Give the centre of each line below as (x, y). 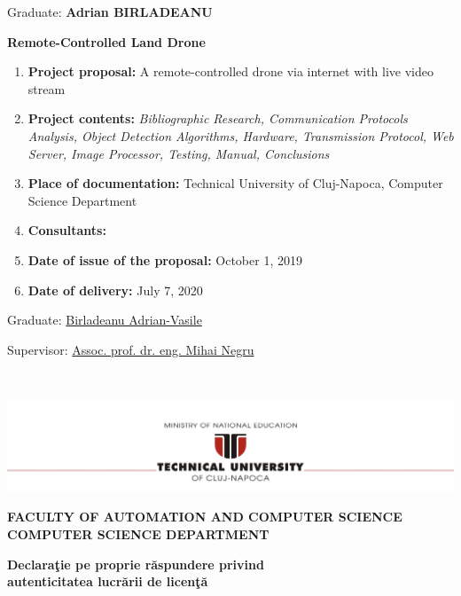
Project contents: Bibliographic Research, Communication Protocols (218, 118)
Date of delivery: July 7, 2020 (115, 290)
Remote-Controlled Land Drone (106, 41)
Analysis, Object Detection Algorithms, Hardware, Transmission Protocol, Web (241, 135)
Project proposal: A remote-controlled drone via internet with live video (230, 71)
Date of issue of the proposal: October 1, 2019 (165, 259)
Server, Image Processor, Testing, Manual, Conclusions (179, 153)
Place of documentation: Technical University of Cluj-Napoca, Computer (235, 183)
